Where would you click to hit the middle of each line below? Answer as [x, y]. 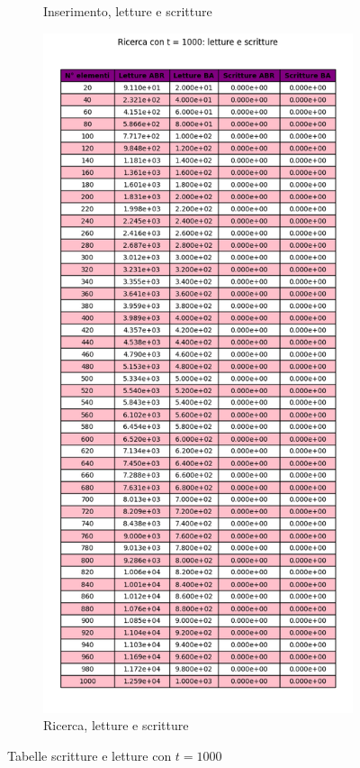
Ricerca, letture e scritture [116, 725]
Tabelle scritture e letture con [90, 756]
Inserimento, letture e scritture [128, 11]
